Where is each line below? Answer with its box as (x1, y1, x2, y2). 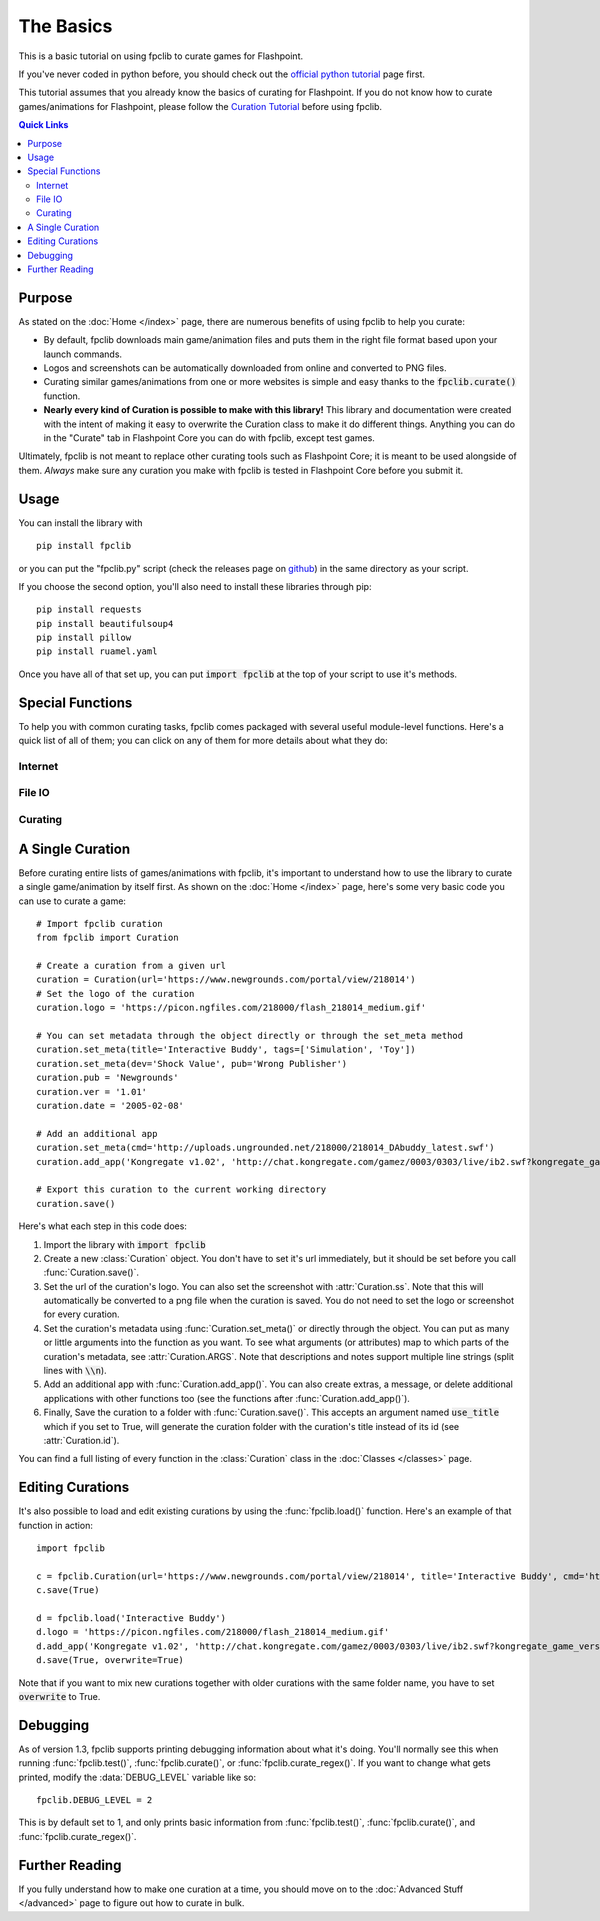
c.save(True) (36, 1585, 100, 1596)
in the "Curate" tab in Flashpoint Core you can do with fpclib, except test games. (43, 432, 375, 444)
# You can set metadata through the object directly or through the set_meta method (36, 1030, 464, 1042)
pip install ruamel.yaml (36, 646, 158, 657)
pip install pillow (36, 632, 132, 644)
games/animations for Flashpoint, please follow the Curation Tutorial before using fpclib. (18, 100, 383, 112)
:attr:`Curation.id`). (43, 1434, 120, 1446)
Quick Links (18, 119, 69, 131)
